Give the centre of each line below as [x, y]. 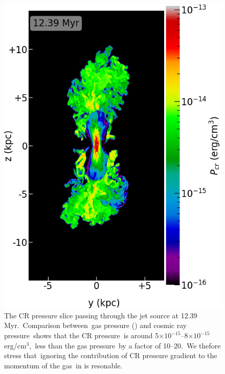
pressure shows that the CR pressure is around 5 [82, 335]
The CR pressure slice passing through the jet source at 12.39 [101, 315]
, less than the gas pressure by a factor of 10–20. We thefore [125, 345]
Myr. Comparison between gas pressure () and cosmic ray [96, 325]
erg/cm [15, 345]
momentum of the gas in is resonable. [63, 365]
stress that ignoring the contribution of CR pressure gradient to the [111, 355]
